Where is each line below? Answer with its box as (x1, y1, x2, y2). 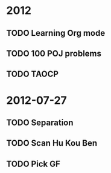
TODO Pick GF (6, 158, 60, 169)
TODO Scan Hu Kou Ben (6, 138, 98, 149)
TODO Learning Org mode (6, 28, 106, 38)
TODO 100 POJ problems (6, 48, 101, 58)
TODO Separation (6, 117, 74, 127)
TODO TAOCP (6, 69, 59, 80)
